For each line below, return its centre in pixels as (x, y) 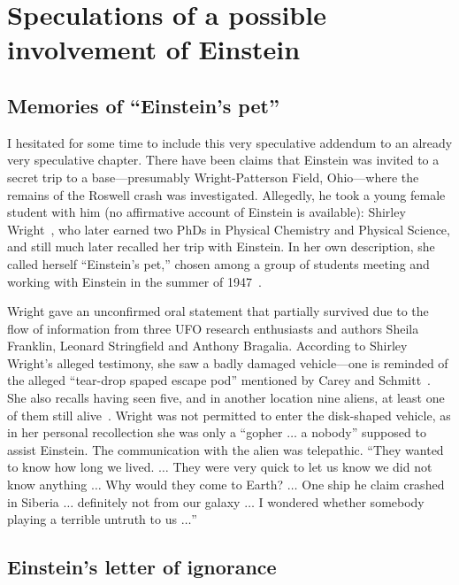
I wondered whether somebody (341, 501)
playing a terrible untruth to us (92, 519)
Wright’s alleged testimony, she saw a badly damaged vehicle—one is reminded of (228, 362)
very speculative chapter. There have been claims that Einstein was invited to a (223, 160)
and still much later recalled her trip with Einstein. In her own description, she (221, 246)
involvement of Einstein (154, 49)
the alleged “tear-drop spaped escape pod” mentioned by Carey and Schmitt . (219, 380)
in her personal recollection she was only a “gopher (145, 432)
